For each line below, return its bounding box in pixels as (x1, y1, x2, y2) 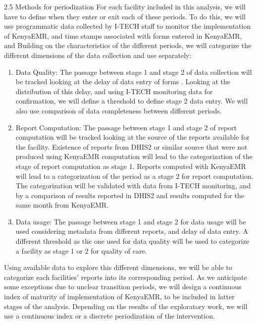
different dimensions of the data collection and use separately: (4, 50, 192, 60)
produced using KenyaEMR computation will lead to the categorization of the (15, 151, 253, 162)
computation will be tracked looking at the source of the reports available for (15, 132, 250, 142)
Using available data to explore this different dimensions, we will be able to (4, 262, 232, 272)
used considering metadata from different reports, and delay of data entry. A (15, 226, 248, 236)
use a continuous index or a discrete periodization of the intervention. (4, 311, 215, 321)
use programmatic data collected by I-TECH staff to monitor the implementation (4, 21, 251, 31)
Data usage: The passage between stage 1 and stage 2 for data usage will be (15, 216, 246, 226)
